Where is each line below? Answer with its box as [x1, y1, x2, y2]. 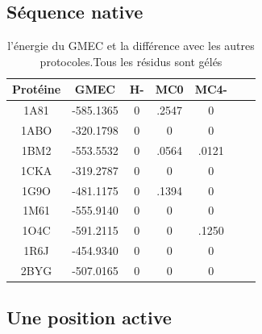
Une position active [6, 305, 172, 330]
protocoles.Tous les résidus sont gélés [40, 52, 222, 69]
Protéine [12, 81, 61, 98]
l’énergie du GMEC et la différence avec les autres [7, 37, 255, 54]
